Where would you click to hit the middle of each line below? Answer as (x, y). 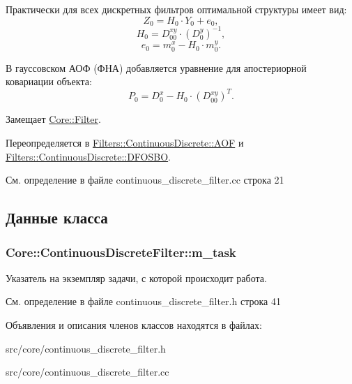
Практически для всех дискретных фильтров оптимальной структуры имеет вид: (176, 9)
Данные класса (57, 217)
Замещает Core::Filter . (53, 119)
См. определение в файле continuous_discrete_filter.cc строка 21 (145, 180)
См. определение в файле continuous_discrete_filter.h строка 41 (143, 301)
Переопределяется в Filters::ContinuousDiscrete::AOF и (125, 143)
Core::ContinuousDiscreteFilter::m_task (121, 252)
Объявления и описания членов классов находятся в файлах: (134, 325)
